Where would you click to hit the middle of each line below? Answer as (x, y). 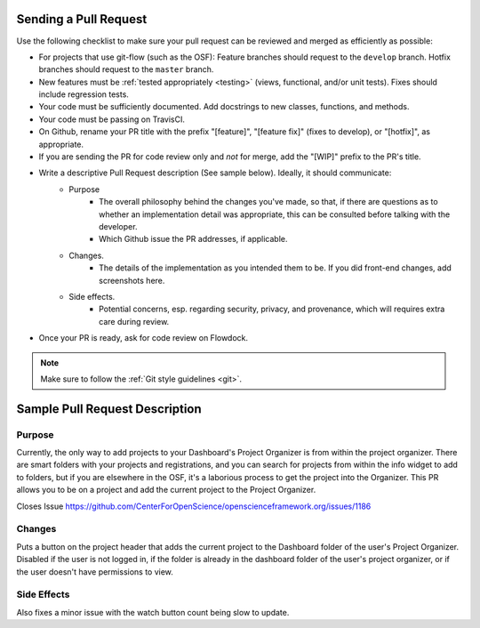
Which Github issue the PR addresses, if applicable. (193, 239)
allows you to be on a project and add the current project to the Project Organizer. (166, 490)
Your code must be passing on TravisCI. (112, 119)
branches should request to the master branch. (126, 69)
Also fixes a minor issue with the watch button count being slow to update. (153, 612)
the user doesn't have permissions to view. (95, 572)
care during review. (134, 321)
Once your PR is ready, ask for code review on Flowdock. (144, 338)
